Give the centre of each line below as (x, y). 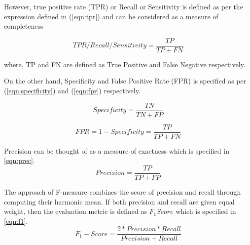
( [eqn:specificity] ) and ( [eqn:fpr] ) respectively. (72, 91)
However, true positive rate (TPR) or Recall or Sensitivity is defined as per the (124, 6)
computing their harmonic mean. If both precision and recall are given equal (119, 201)
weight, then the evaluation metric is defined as (75, 211)
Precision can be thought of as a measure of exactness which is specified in (117, 150)
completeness (24, 26)
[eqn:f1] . (16, 221)
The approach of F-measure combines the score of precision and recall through (123, 192)
